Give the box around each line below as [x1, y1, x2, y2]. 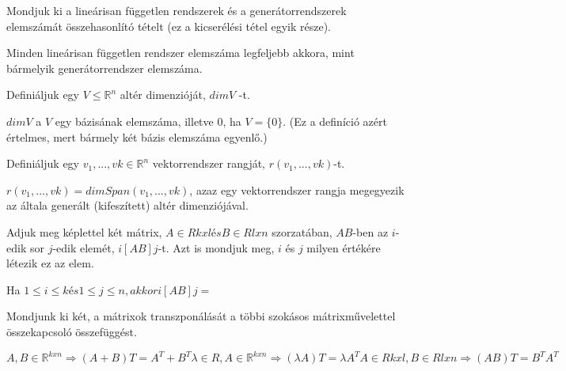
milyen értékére [306, 239, 381, 256]
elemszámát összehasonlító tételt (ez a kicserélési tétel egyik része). [6, 17, 331, 34]
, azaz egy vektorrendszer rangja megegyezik [189, 181, 405, 198]
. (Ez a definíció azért [283, 112, 387, 129]
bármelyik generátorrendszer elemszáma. [6, 59, 203, 76]
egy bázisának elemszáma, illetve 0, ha [55, 112, 241, 129]
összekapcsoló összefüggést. [6, 323, 137, 339]
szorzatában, [272, 223, 332, 240]
